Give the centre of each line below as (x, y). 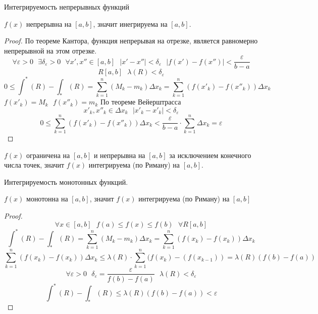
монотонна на (47, 199)
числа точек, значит (34, 165)
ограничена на (48, 155)
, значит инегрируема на (130, 23)
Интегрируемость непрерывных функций (67, 7)
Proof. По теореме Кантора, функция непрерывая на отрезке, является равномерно (131, 41)
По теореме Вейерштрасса (141, 102)
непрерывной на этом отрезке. (50, 50)
